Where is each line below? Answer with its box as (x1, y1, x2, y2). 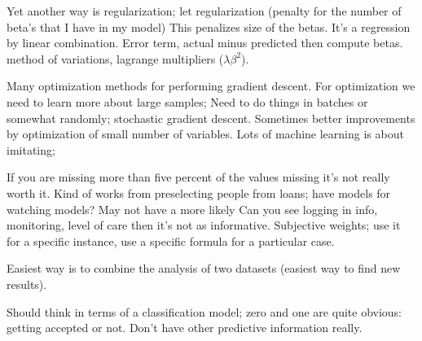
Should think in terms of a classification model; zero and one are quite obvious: (7, 303, 402, 320)
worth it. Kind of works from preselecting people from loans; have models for (7, 184, 391, 201)
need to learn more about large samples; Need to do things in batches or (7, 93, 368, 110)
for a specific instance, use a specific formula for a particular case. (7, 232, 335, 249)
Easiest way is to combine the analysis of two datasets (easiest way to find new (7, 260, 401, 277)
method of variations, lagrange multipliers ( (7, 50, 224, 67)
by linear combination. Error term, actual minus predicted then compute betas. (7, 34, 403, 51)
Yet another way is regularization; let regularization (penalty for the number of (7, 2, 402, 19)
